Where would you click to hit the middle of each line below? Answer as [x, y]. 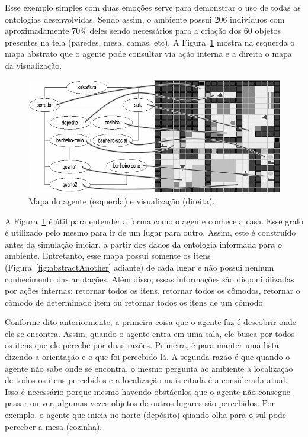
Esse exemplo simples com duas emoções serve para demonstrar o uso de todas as [153, 7]
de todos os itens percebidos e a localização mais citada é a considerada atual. [146, 380]
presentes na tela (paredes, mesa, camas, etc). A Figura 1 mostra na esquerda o [150, 42]
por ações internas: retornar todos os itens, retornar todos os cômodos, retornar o [153, 290]
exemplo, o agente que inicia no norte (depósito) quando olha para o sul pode [146, 415]
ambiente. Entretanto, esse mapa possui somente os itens [108, 256]
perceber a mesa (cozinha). [54, 426]
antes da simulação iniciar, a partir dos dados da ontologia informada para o [143, 244]
